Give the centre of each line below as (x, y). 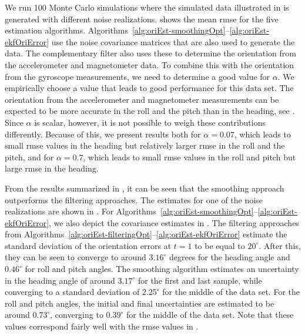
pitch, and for (29, 157)
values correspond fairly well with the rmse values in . (102, 326)
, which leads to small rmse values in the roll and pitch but (190, 157)
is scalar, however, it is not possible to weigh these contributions (150, 122)
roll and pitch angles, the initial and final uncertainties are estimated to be (140, 303)
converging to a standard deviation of (72, 292)
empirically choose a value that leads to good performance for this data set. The (149, 88)
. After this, (280, 245)
